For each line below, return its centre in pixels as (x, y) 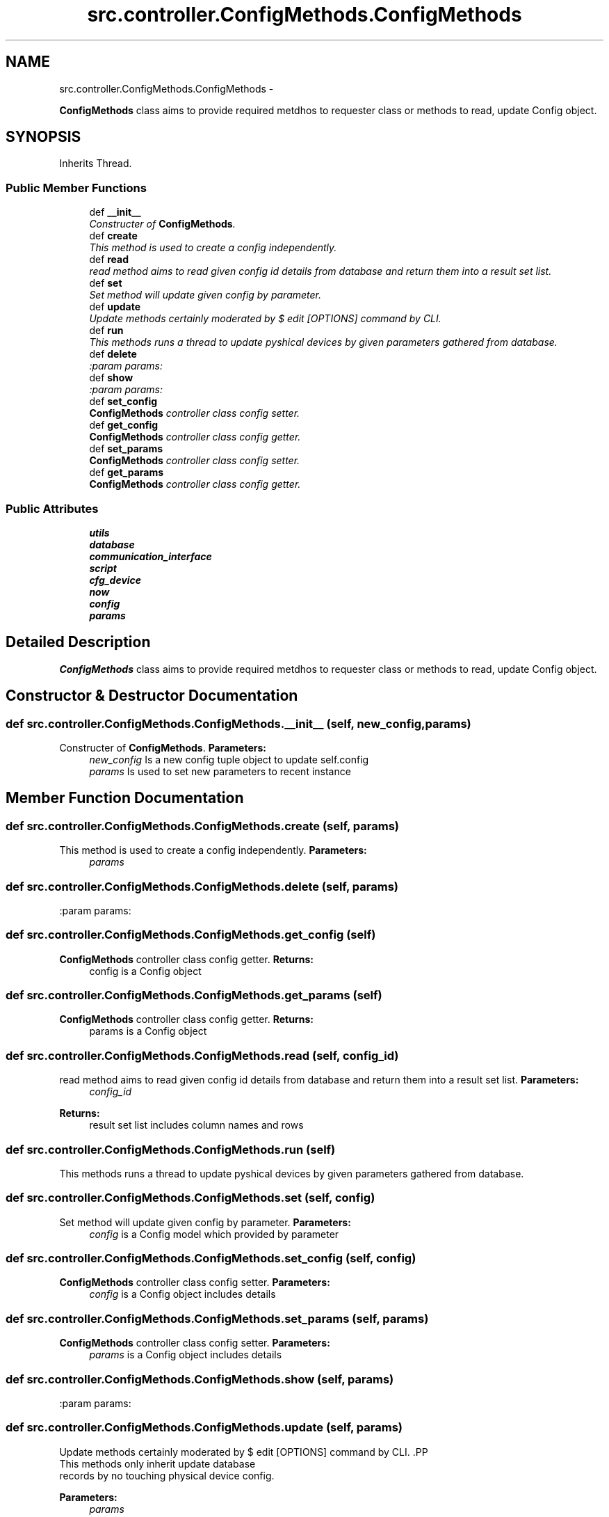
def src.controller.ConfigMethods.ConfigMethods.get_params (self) (194, 995)
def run (106, 331)
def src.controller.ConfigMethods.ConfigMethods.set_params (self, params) (217, 1318)
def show (111, 378)
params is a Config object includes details (186, 1355)
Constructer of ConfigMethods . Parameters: (163, 748)
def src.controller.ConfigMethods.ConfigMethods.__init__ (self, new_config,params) (238, 723)
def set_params (126, 449)
